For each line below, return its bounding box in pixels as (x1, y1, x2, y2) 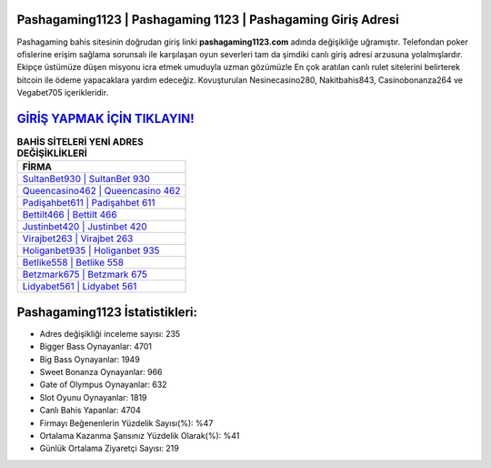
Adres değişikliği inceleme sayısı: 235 (39, 328, 181, 339)
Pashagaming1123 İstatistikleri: (16, 304, 197, 320)
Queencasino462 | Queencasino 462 (22, 185, 181, 198)
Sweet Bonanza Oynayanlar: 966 (39, 367, 163, 378)
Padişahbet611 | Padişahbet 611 (22, 197, 155, 209)
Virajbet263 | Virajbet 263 (22, 232, 134, 245)
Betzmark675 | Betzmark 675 (22, 269, 148, 281)
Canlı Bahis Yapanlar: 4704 (39, 405, 141, 416)
